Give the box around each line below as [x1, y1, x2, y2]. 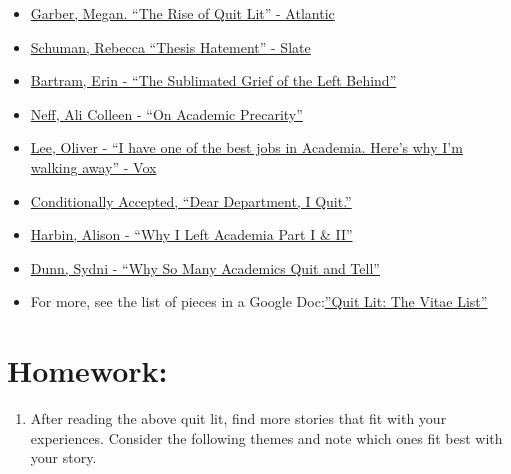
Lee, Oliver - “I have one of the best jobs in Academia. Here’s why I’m [30, 137, 463, 158]
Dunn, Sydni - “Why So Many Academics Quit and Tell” [30, 257, 380, 278]
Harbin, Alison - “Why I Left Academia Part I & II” [30, 224, 353, 245]
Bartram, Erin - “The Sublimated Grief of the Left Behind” [30, 70, 397, 91]
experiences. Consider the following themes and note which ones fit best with [30, 427, 503, 448]
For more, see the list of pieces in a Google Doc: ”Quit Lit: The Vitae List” [30, 291, 488, 312]
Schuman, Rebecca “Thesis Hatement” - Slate [30, 36, 311, 57]
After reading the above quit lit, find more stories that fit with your [30, 408, 447, 429]
